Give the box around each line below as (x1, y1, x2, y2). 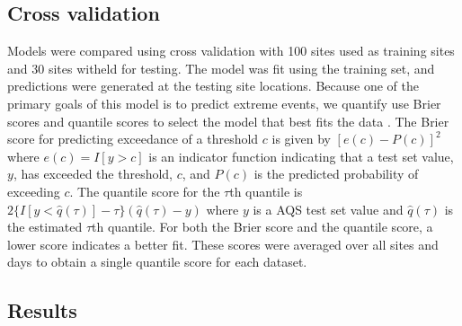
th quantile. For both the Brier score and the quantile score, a (92, 217, 433, 236)
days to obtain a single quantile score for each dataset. (7, 252, 307, 271)
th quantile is (229, 181, 303, 200)
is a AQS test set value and (253, 199, 404, 218)
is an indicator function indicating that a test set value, (148, 146, 454, 165)
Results (7, 296, 77, 324)
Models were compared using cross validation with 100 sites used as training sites (7, 41, 455, 60)
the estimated (7, 217, 83, 236)
